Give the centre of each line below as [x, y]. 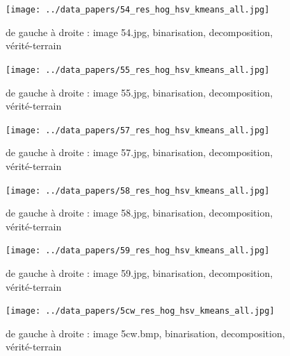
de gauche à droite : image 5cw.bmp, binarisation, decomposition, [145, 333]
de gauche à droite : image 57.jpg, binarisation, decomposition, [139, 152]
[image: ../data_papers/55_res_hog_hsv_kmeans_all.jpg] [138, 70]
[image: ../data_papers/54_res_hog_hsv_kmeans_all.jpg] [138, 10]
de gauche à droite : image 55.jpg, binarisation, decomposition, [139, 92]
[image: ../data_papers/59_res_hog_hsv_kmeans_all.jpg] [138, 251]
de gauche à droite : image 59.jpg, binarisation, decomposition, [139, 273]
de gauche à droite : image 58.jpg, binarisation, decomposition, [139, 213]
